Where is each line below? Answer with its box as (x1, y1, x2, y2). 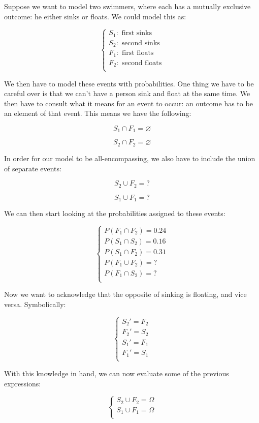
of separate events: (4, 163, 61, 173)
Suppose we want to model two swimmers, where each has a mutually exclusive (4, 1, 251, 11)
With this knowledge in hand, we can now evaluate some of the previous (4, 368, 229, 378)
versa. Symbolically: (4, 298, 66, 309)
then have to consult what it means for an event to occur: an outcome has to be (4, 98, 253, 108)
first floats (121, 49, 154, 57)
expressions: (4, 378, 41, 388)
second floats (121, 59, 162, 67)
